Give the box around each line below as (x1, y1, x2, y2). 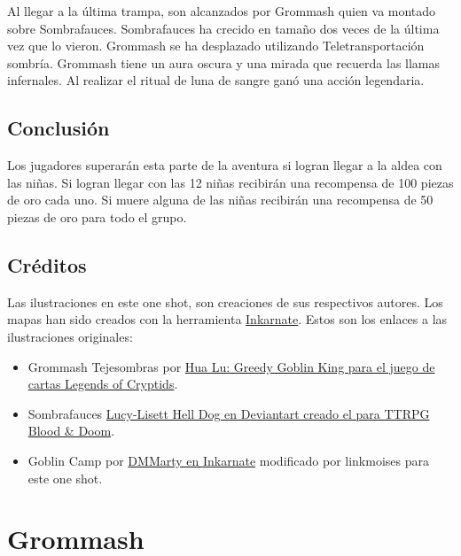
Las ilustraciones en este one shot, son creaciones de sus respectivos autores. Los (7, 292, 443, 311)
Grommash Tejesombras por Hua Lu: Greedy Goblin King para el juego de (27, 357, 435, 375)
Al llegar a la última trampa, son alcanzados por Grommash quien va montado (7, 2, 436, 19)
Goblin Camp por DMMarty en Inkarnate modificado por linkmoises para (27, 451, 429, 469)
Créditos (7, 251, 87, 278)
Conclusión (7, 114, 110, 142)
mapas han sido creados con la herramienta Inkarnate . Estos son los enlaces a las (7, 310, 448, 328)
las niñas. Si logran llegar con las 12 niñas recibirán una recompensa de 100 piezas (7, 173, 454, 191)
